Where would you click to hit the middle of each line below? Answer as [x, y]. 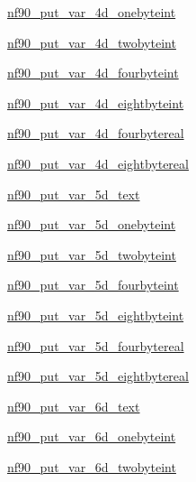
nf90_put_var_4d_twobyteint [92, 42]
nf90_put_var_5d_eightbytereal [98, 376]
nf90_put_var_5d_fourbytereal [96, 345]
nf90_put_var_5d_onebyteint [92, 224]
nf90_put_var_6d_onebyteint [92, 436]
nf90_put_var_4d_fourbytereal [96, 133]
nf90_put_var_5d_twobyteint [92, 254]
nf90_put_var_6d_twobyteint [92, 466]
